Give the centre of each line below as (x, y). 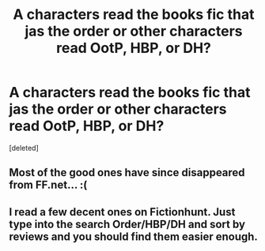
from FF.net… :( (48, 185)
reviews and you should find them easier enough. (133, 236)
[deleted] (24, 148)
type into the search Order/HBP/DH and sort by (127, 224)
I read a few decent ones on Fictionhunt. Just (122, 212)
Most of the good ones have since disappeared (127, 172)
